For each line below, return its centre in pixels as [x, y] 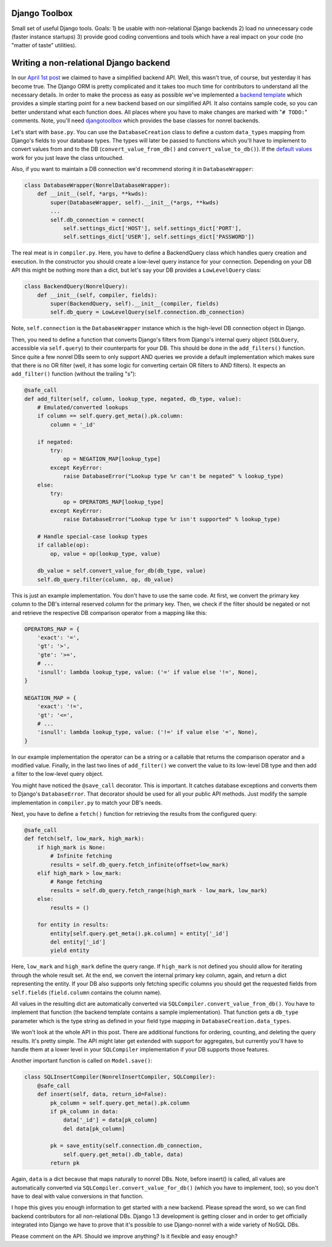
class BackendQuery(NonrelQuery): [76, 287]
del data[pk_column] [94, 1129]
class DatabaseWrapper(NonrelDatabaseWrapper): [97, 185]
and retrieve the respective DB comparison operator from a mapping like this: [109, 612]
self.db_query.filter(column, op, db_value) [105, 579]
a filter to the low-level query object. [57, 774]
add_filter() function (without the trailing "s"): [74, 374]
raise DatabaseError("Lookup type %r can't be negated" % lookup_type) [173, 476]
